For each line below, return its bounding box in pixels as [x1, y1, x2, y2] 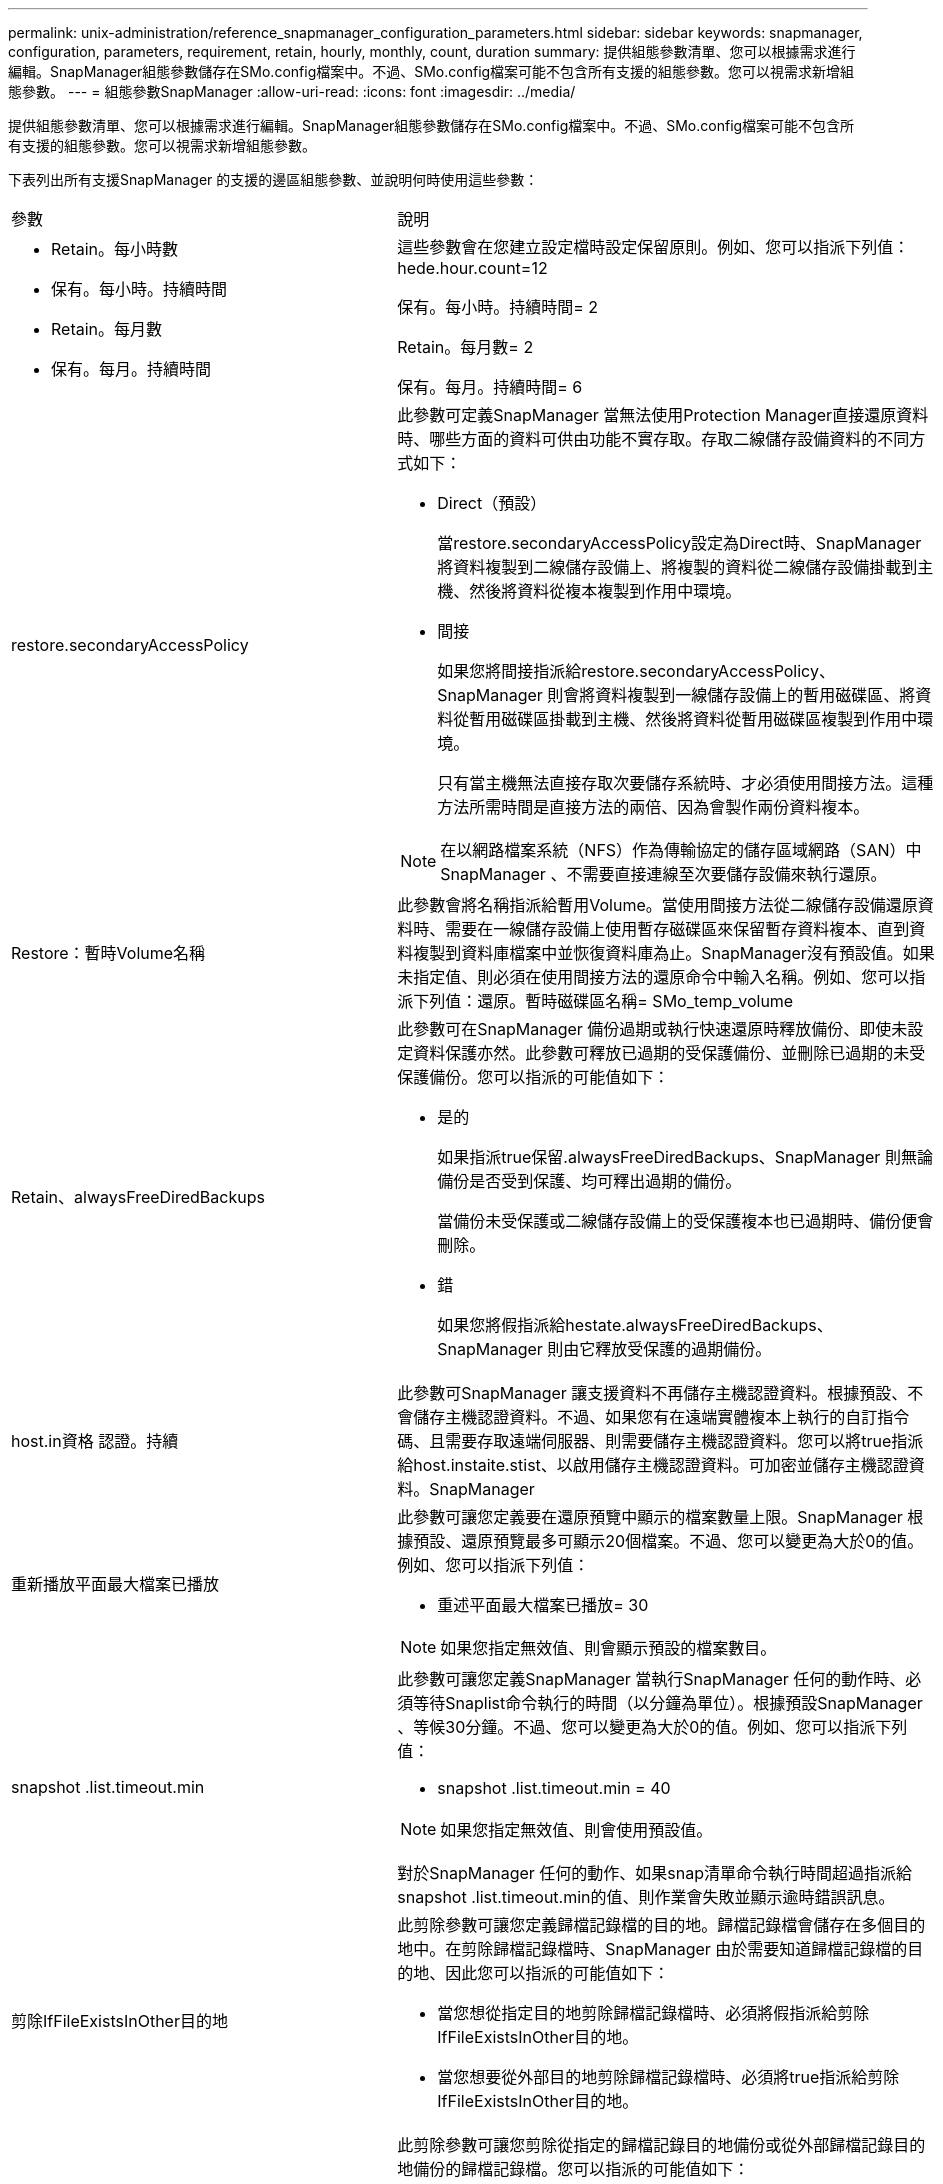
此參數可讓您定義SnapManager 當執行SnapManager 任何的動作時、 [397, 1669, 906, 1689]
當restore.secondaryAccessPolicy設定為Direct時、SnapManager [437, 533, 922, 553]
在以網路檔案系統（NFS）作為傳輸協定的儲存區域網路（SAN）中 [440, 840, 922, 860]
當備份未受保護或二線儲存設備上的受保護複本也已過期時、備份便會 [437, 1211, 934, 1231]
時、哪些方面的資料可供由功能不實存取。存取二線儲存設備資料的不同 [397, 429, 910, 449]
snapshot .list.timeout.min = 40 [437, 1778, 671, 1798]
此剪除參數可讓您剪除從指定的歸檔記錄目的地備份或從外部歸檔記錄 [397, 2135, 894, 2155]
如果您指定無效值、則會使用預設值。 [440, 1820, 713, 1840]
